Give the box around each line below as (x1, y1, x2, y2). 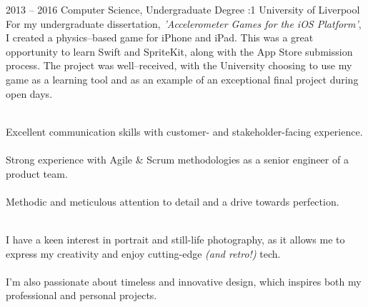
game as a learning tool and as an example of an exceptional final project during (6, 71, 359, 86)
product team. (6, 166, 68, 181)
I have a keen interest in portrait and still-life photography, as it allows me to (6, 231, 345, 246)
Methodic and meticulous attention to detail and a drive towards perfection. (6, 193, 339, 208)
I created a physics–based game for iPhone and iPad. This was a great (6, 30, 314, 45)
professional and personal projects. (6, 288, 157, 303)
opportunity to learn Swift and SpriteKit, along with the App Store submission (6, 44, 353, 59)
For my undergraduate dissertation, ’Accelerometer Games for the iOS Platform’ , (6, 16, 362, 31)
